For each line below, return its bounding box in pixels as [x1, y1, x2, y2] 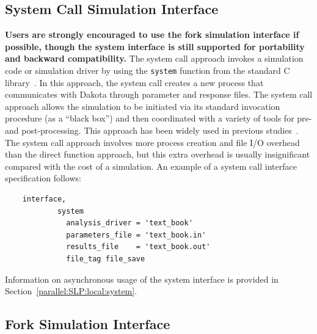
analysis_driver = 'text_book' [66, 219, 193, 228]
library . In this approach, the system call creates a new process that [5, 76, 264, 89]
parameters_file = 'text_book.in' [66, 230, 206, 239]
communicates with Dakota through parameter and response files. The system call [5, 88, 313, 101]
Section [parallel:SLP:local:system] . [5, 285, 137, 297]
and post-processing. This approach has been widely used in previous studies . [5, 124, 299, 137]
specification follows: [5, 172, 81, 184]
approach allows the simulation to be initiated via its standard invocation [5, 100, 280, 112]
